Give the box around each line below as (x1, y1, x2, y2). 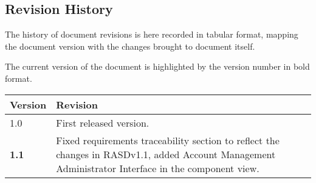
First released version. (56, 115, 149, 130)
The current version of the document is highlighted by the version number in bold (5, 60, 310, 73)
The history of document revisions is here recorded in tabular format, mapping (5, 28, 298, 41)
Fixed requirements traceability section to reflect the (56, 133, 280, 147)
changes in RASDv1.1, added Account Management (56, 147, 276, 161)
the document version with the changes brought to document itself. (5, 39, 255, 52)
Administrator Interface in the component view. (56, 161, 259, 175)
